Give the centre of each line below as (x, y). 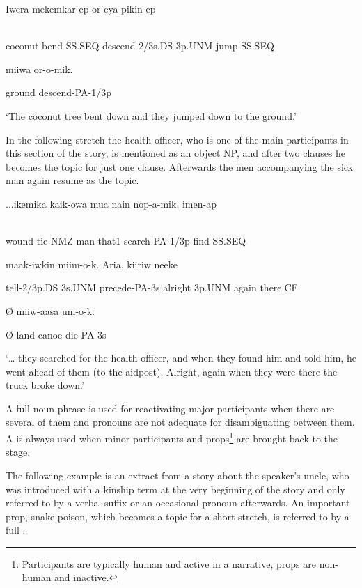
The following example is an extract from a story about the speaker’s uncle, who (178, 475)
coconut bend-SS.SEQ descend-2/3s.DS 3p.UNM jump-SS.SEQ (140, 46)
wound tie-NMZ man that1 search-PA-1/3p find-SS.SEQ (126, 241)
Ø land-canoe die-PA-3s (56, 334)
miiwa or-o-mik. (39, 69)
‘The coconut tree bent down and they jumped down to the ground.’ (151, 115)
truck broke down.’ (45, 385)
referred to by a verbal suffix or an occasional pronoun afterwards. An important (178, 503)
